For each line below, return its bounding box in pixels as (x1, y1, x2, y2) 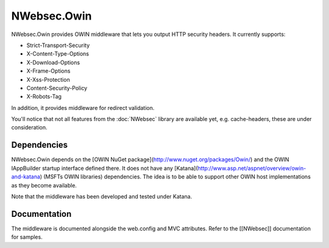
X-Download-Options (26, 59, 80, 66)
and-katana (11, 173, 41, 180)
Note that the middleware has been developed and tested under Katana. (11, 192, 193, 200)
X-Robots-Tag (26, 93, 62, 100)
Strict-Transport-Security (26, 42, 90, 49)
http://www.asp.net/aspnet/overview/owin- (197, 164, 306, 172)
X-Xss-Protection (26, 76, 70, 83)
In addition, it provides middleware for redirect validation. (11, 104, 155, 111)
